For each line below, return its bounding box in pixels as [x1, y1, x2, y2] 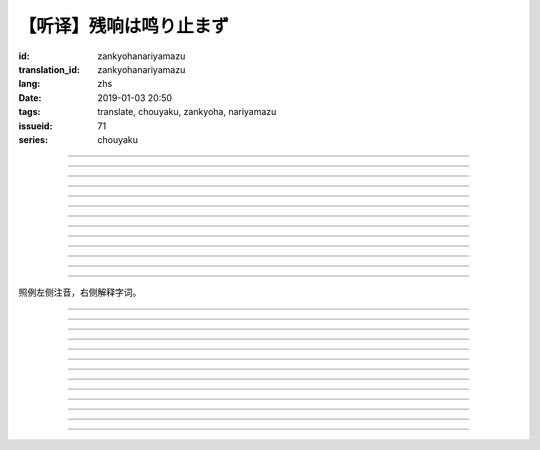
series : [18, 133, 49, 145]
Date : [18, 91, 42, 104]
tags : [18, 106, 41, 118]
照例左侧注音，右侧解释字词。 [18, 286, 142, 299]
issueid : [18, 120, 53, 132]
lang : [18, 78, 41, 90]
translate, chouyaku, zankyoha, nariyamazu [97, 106, 277, 118]
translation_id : [18, 63, 80, 75]
